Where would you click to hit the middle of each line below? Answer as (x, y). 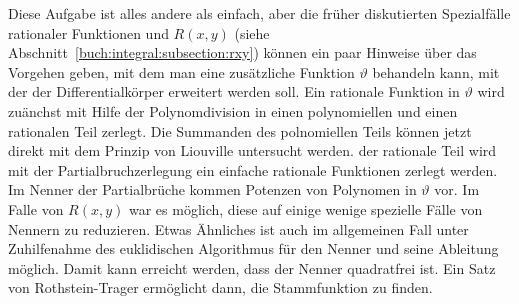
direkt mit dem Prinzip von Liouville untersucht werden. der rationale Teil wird (252, 150)
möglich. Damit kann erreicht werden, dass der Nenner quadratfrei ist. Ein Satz (252, 267)
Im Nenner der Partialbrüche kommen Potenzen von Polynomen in (212, 189)
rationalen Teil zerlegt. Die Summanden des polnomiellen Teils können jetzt (240, 130)
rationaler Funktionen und (88, 32)
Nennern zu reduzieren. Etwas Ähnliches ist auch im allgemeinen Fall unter (238, 228)
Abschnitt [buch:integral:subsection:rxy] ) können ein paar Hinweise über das (242, 52)
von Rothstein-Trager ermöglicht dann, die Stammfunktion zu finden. (220, 287)
